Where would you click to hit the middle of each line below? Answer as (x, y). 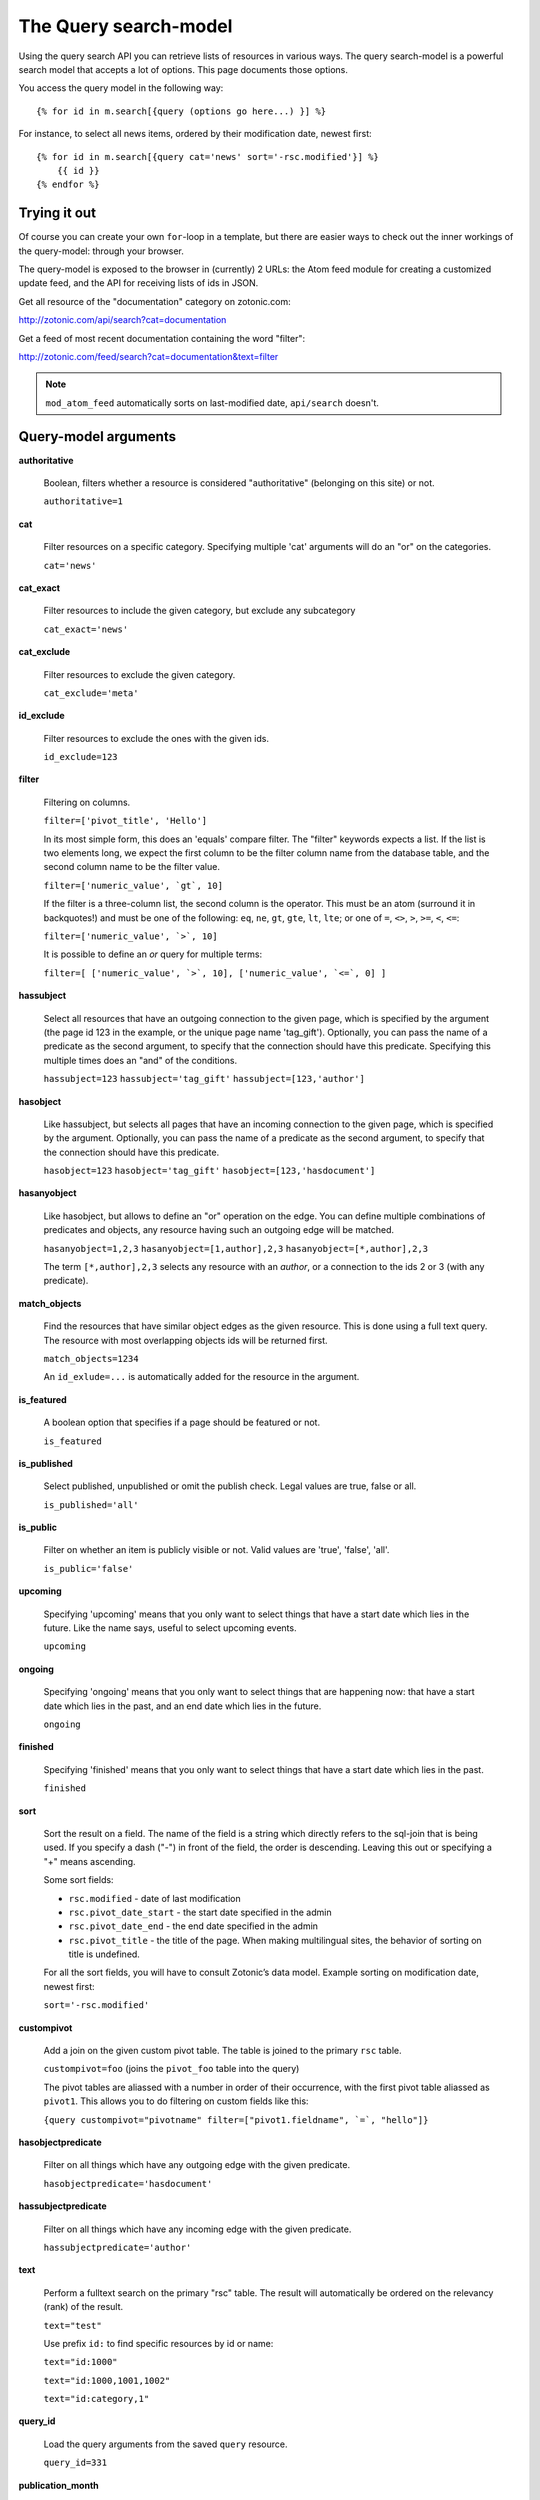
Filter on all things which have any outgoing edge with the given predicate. (196, 2165)
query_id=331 (75, 2463)
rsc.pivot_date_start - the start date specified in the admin (200, 1912)
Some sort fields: (78, 1880)
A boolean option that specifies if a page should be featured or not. (181, 1422)
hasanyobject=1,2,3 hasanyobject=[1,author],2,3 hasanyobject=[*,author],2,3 (236, 1248)
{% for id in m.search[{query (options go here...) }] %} (181, 111)
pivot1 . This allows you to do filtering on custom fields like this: (176, 2101)
